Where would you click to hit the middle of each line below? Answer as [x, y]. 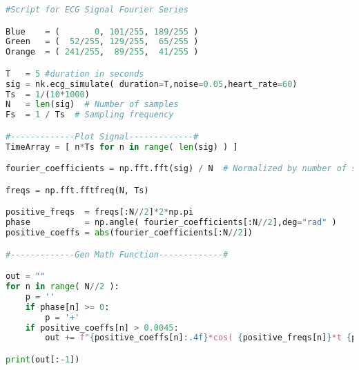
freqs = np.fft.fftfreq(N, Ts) [77, 190]
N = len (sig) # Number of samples [92, 105]
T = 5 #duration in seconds [75, 74]
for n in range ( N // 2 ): [62, 286]
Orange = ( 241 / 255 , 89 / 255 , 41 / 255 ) [102, 52]
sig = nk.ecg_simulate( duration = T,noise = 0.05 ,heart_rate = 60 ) [152, 84]
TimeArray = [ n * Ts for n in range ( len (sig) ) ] [122, 147]
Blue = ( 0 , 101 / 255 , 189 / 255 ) [102, 31]
